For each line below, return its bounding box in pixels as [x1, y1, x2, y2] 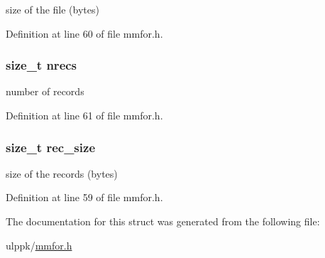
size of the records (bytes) [6, 166, 118, 181]
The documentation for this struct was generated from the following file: [6, 214, 320, 228]
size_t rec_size [6, 138, 95, 156]
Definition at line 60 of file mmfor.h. [6, 26, 163, 41]
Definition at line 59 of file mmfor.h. [6, 190, 163, 205]
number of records [6, 84, 84, 99]
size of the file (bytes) [6, 2, 99, 16]
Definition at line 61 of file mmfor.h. [6, 108, 163, 122]
